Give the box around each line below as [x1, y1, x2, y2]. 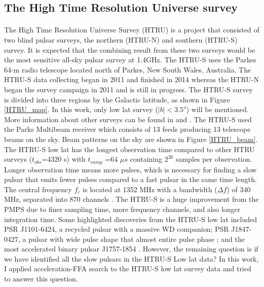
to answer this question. [4, 273, 78, 284]
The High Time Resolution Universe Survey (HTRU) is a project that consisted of [4, 24, 259, 35]
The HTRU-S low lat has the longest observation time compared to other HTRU [4, 143, 255, 154]
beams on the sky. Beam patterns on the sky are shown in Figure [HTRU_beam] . [4, 133, 258, 144]
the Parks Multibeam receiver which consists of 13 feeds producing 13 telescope [4, 124, 251, 134]
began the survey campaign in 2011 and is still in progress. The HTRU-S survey [4, 84, 253, 94]
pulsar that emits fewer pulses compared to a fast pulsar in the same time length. [4, 174, 257, 185]
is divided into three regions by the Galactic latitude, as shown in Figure [4, 94, 230, 104]
